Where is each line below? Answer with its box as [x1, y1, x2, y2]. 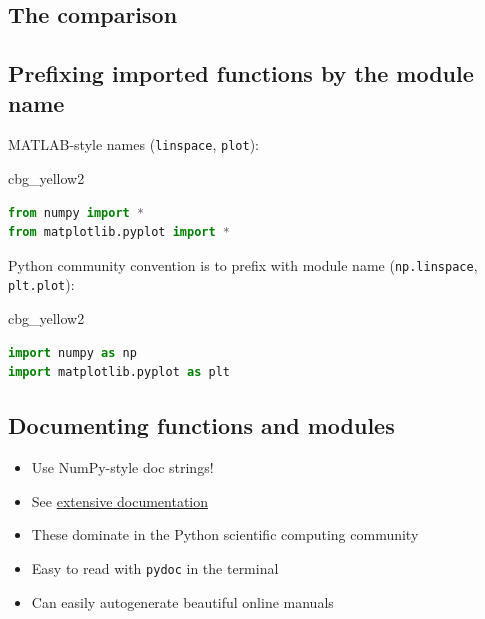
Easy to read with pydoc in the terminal [31, 557, 279, 578]
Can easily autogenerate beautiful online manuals [31, 591, 334, 612]
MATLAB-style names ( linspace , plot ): [8, 134, 259, 155]
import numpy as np [8, 345, 137, 360]
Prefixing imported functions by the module [8, 58, 474, 89]
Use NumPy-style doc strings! [31, 457, 214, 478]
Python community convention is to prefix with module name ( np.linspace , [8, 254, 478, 275]
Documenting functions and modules [8, 410, 395, 441]
